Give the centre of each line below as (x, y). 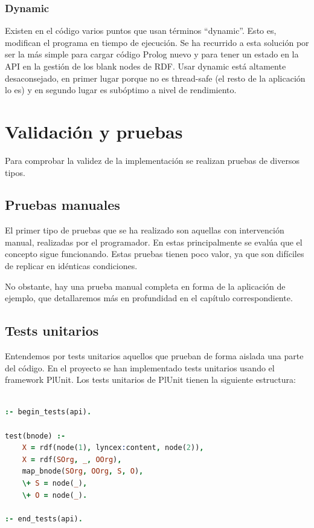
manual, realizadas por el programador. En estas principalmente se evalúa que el (154, 242)
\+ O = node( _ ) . (55, 495)
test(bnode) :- (35, 436)
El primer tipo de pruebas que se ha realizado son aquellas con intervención (145, 230)
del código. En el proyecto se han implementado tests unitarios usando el (140, 367)
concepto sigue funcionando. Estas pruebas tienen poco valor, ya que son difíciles (155, 254)
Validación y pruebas (94, 131)
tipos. (15, 172)
